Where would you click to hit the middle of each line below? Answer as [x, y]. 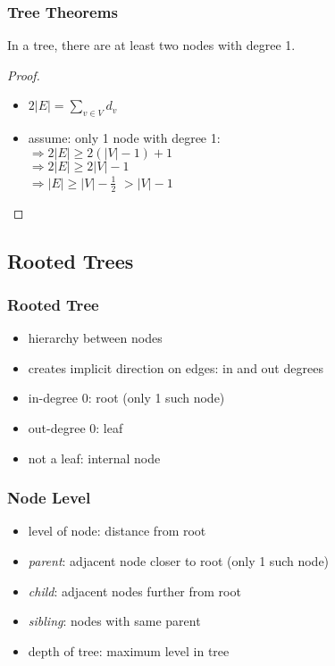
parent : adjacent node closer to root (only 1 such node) [179, 561]
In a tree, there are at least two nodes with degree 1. [151, 45]
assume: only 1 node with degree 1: [124, 138]
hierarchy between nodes [95, 338]
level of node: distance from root [117, 531]
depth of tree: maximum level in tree [129, 650]
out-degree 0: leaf [75, 428]
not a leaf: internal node [94, 458]
